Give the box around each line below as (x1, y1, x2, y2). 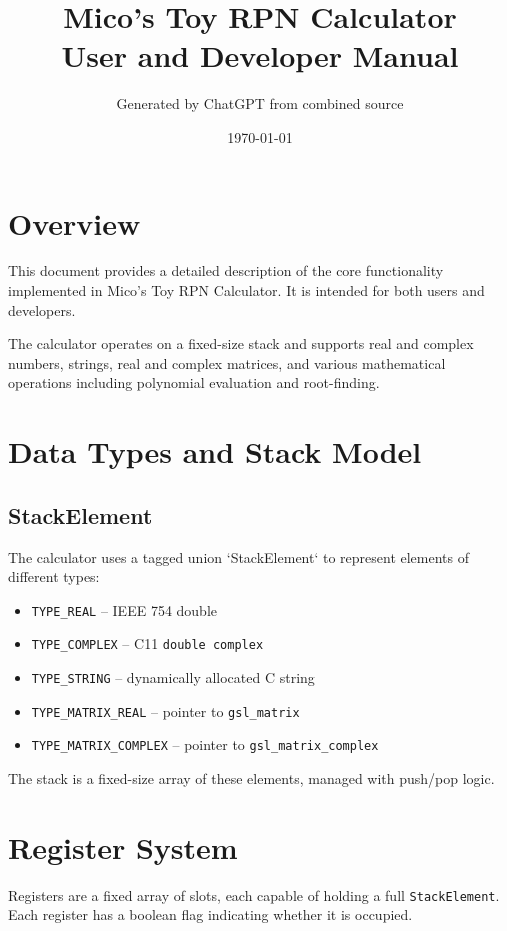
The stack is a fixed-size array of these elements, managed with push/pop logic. (8, 768, 495, 789)
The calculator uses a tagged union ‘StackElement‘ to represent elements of (8, 546, 470, 567)
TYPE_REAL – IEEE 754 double (31, 599, 217, 620)
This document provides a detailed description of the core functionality (8, 260, 444, 281)
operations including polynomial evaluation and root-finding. (8, 372, 380, 393)
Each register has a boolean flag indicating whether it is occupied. (8, 904, 413, 925)
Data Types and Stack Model (8, 431, 422, 472)
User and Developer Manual (61, 35, 459, 76)
